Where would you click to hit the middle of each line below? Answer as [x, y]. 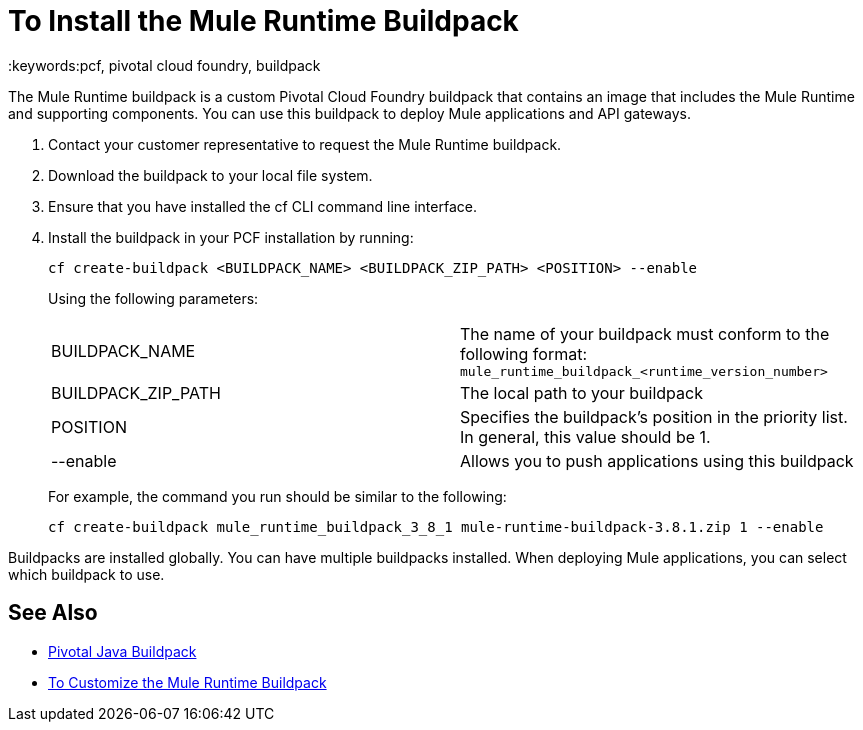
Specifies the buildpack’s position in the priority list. [654, 416]
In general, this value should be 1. [585, 436]
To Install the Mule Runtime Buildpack [263, 21]
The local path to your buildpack [581, 392]
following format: [523, 353]
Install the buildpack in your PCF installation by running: [231, 237]
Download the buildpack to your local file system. [210, 175]
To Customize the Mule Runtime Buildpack [187, 682]
